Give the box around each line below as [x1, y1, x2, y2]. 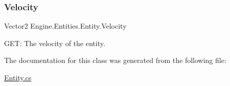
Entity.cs [4, 72, 32, 82]
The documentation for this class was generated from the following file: [4, 55, 226, 66]
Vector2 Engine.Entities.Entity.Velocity [4, 20, 127, 31]
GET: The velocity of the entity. [4, 37, 105, 48]
